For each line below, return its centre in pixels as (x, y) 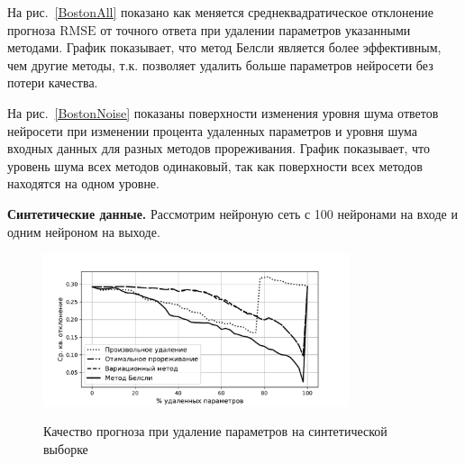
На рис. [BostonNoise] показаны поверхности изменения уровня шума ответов (223, 112)
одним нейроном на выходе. (84, 231)
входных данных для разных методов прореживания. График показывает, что (219, 148)
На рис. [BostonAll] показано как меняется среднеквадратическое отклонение (220, 12)
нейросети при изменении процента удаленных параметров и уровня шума (212, 130)
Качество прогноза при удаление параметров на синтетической (215, 431)
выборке (66, 448)
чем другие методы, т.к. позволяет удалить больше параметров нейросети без (220, 64)
